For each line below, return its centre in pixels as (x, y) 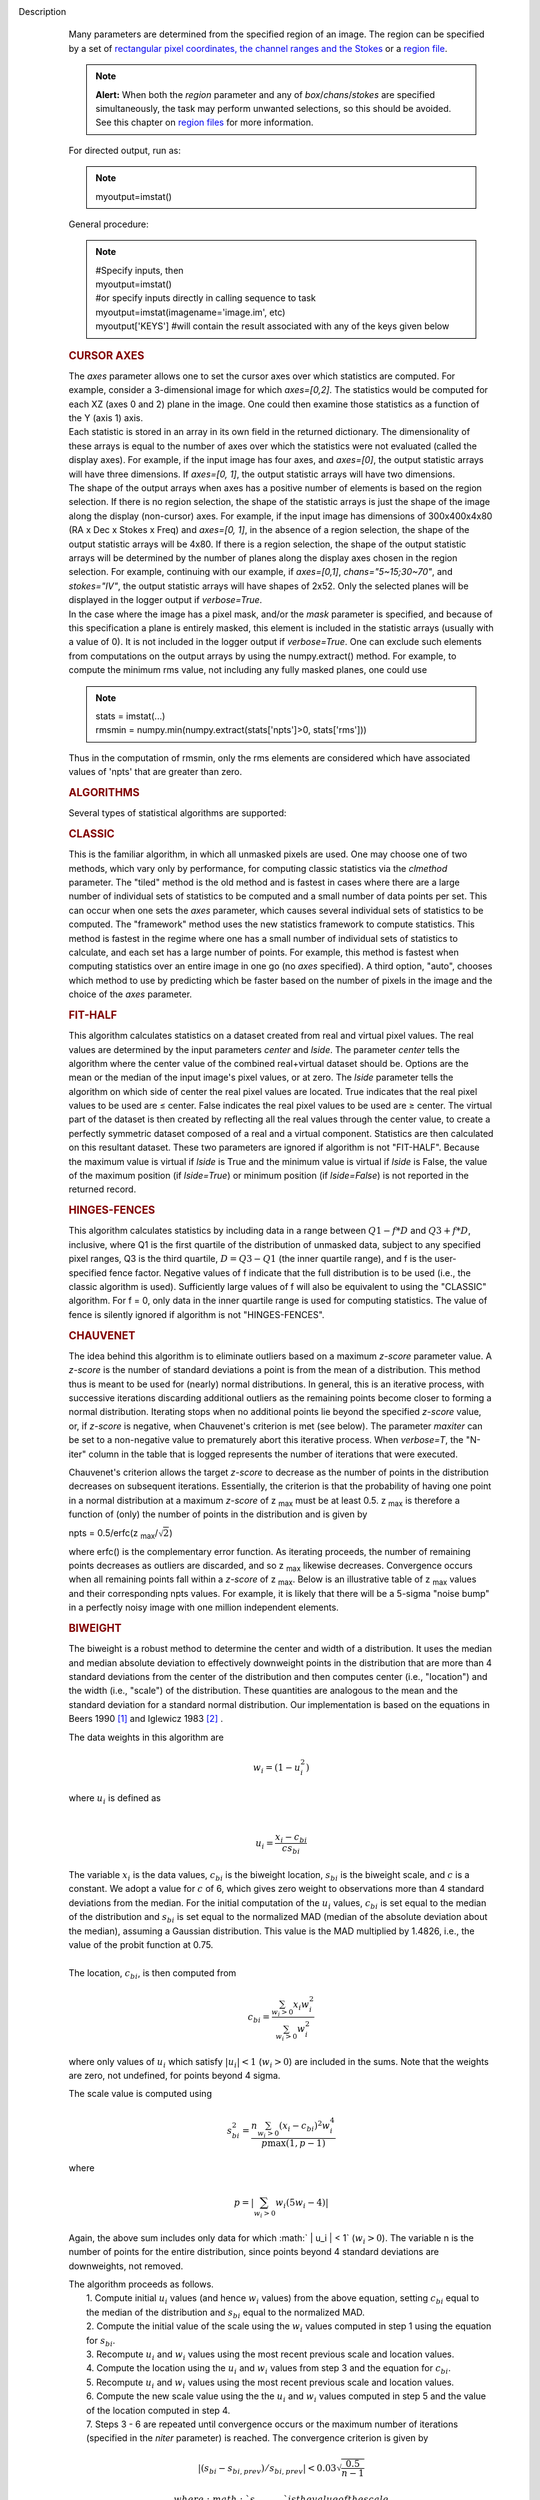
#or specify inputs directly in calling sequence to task (206, 298)
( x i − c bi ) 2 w (304, 2126)
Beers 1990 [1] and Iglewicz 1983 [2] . (146, 1719)
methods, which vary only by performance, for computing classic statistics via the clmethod (258, 868)
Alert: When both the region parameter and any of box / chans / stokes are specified (265, 94)
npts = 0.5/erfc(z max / (113, 1533)
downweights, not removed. (126, 2266)
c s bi (290, 1850)
